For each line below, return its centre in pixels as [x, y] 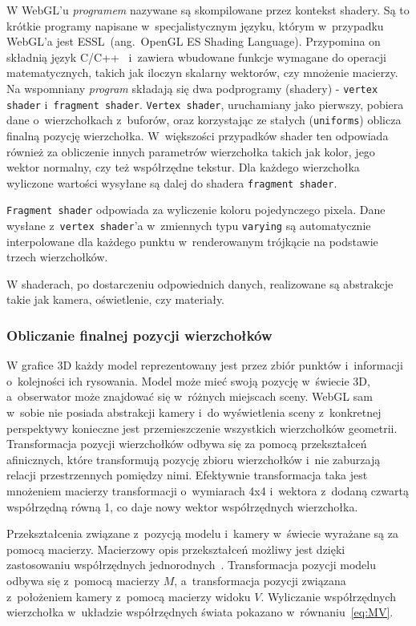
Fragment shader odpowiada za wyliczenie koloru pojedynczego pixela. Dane [196, 210]
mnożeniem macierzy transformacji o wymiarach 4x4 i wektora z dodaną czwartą [208, 491]
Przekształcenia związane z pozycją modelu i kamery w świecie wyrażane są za [202, 533]
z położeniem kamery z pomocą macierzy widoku [129, 596]
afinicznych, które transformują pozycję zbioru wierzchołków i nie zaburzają [194, 459]
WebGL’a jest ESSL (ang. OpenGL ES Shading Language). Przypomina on [194, 41]
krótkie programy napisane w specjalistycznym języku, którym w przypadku [195, 25]
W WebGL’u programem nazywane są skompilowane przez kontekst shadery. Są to [208, 10]
